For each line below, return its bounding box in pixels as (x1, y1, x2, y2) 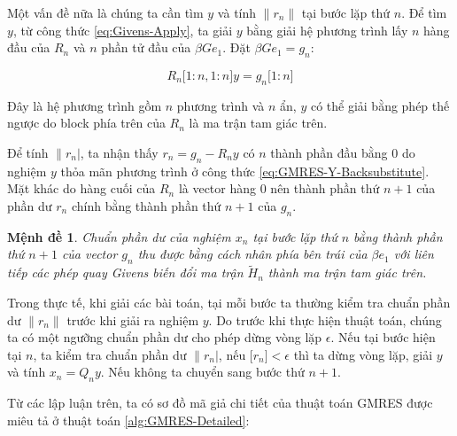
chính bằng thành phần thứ (71, 196, 221, 214)
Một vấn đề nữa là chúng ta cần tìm (7, 4, 204, 21)
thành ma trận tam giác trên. (267, 263, 427, 282)
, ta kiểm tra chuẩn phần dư (33, 345, 187, 363)
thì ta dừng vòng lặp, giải (293, 345, 433, 363)
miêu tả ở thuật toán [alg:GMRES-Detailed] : (7, 410, 250, 429)
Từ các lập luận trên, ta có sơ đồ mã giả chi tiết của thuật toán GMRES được (7, 393, 433, 412)
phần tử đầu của (101, 38, 191, 57)
